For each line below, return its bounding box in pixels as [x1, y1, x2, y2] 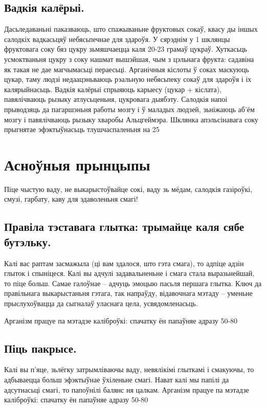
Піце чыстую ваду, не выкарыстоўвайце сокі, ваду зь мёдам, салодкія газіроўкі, [4, 183, 253, 194]
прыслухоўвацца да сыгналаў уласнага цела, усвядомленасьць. [4, 298, 198, 309]
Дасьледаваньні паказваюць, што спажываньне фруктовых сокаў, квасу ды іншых [4, 24, 258, 34]
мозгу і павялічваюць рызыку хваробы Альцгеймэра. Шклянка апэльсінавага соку [4, 114, 258, 124]
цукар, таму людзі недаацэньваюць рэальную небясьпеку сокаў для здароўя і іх [4, 74, 252, 84]
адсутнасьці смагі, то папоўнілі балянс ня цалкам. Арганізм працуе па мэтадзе [4, 384, 249, 395]
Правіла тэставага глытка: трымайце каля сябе [4, 219, 244, 234]
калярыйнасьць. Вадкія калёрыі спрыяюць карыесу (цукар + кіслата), [4, 83, 222, 94]
